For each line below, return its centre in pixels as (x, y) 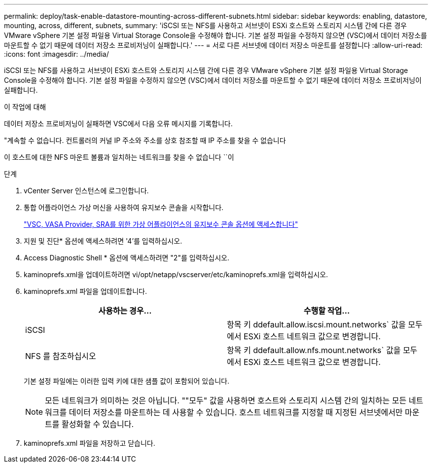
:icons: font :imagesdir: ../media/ (56, 54)
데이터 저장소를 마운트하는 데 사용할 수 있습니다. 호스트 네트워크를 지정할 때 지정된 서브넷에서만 (236, 412)
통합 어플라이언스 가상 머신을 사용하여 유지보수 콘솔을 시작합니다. (124, 207)
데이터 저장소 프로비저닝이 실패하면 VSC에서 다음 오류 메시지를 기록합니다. (118, 124)
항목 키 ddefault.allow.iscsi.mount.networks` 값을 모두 (325, 324)
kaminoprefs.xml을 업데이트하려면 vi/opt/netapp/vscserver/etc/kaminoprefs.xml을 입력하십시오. (176, 274)
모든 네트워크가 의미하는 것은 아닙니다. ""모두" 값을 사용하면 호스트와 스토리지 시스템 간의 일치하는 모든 (226, 400)
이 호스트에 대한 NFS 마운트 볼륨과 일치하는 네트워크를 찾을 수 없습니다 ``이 (119, 157)
